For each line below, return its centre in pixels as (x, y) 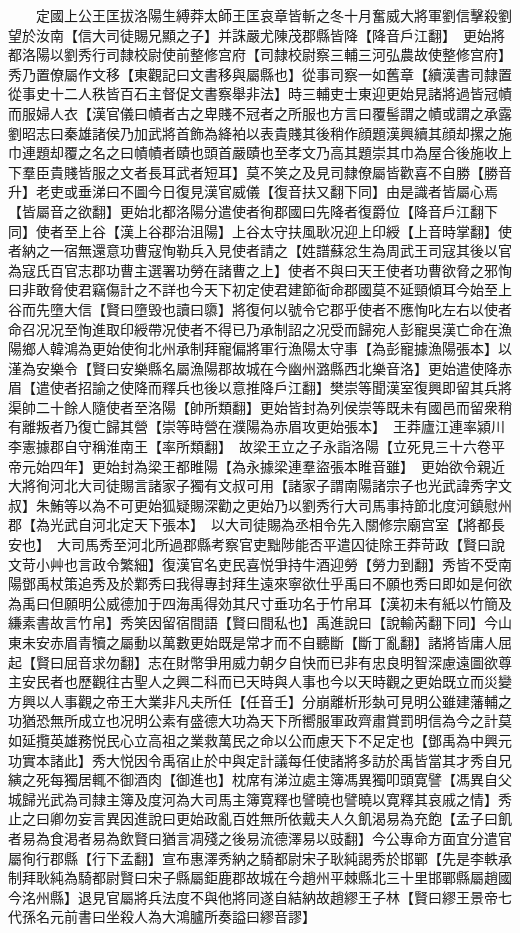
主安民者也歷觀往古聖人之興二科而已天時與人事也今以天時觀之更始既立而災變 (260, 681)
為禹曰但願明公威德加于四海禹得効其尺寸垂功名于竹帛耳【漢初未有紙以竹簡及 (260, 602)
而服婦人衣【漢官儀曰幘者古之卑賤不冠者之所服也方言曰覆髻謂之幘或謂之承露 (260, 112)
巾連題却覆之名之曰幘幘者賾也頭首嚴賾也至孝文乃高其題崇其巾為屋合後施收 (253, 152)
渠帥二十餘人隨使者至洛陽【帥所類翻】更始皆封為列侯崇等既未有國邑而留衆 (253, 406)
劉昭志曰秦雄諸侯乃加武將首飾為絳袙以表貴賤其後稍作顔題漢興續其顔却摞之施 (260, 132)
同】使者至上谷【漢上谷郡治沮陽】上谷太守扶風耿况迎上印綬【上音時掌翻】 (253, 230)
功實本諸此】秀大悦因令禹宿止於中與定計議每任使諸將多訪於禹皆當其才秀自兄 (260, 759)
